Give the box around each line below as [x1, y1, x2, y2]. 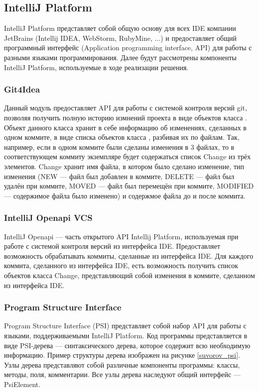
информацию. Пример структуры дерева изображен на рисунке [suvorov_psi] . [4, 350, 240, 360]
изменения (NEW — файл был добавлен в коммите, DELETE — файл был [4, 171, 235, 181]
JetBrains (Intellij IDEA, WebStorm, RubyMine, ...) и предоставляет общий [4, 32, 237, 43]
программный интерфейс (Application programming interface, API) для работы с [4, 42, 252, 53]
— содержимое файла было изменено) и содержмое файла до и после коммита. [4, 190, 246, 200]
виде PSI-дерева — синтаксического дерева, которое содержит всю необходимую [4, 340, 251, 350]
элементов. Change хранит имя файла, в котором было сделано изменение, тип [4, 161, 245, 171]
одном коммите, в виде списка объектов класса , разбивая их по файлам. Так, [4, 132, 240, 142]
